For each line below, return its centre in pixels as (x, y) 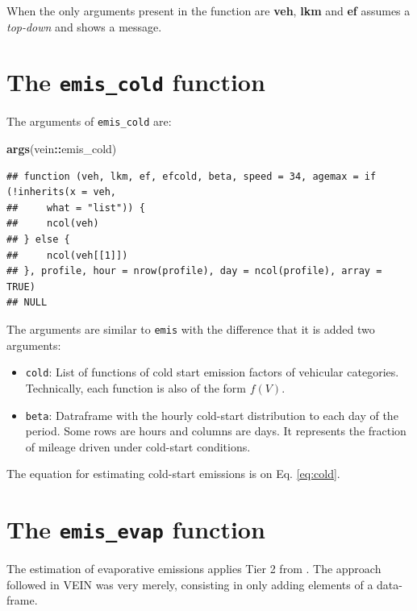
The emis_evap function (136, 529)
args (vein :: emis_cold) (62, 149)
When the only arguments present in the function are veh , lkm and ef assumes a (208, 10)
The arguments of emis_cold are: (89, 121)
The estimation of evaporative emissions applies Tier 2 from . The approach (194, 569)
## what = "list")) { (76, 208)
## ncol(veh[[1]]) (67, 255)
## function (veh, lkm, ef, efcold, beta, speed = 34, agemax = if (192, 176)
